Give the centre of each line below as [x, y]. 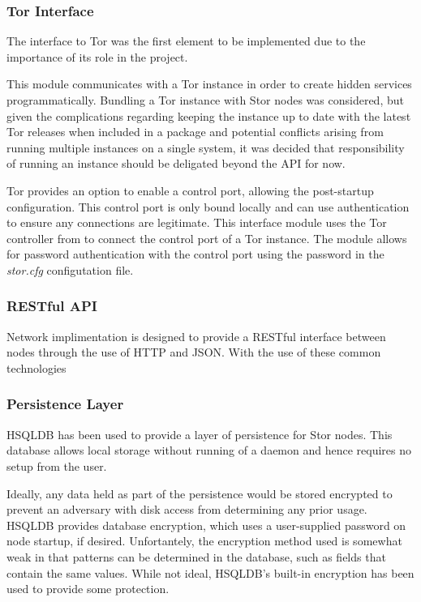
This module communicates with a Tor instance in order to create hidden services [209, 84]
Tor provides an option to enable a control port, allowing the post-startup [190, 190]
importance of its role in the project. [97, 56]
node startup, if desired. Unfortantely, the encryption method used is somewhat [204, 541]
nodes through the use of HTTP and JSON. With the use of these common [194, 352]
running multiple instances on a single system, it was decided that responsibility [206, 147]
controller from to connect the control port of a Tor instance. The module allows [207, 238]
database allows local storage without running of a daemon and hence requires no [209, 450]
